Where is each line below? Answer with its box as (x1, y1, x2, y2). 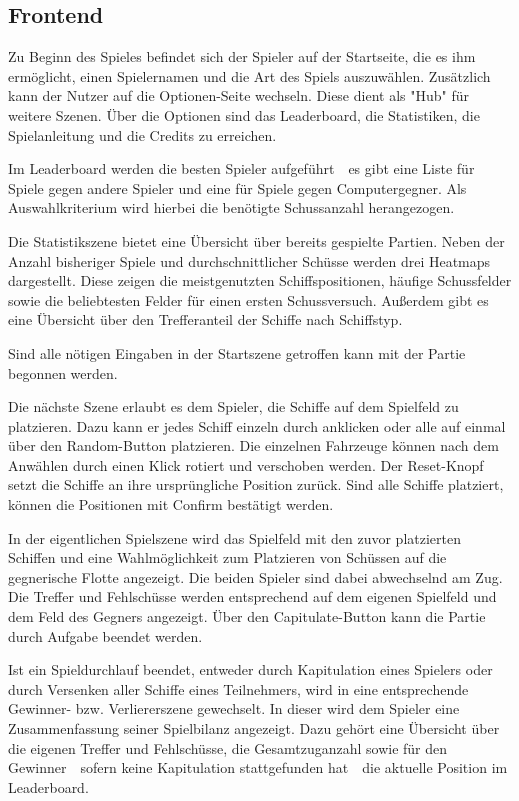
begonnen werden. (8, 362, 118, 383)
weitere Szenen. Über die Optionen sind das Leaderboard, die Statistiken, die (8, 104, 480, 125)
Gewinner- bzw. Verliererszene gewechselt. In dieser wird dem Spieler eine (8, 698, 460, 719)
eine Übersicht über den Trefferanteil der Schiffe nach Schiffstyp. (8, 309, 403, 330)
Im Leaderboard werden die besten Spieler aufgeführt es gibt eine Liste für (8, 158, 475, 179)
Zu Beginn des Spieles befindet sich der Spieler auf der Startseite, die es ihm (8, 46, 476, 67)
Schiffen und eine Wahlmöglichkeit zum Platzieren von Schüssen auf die (8, 547, 447, 568)
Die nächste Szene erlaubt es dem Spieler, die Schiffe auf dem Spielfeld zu (8, 396, 459, 417)
